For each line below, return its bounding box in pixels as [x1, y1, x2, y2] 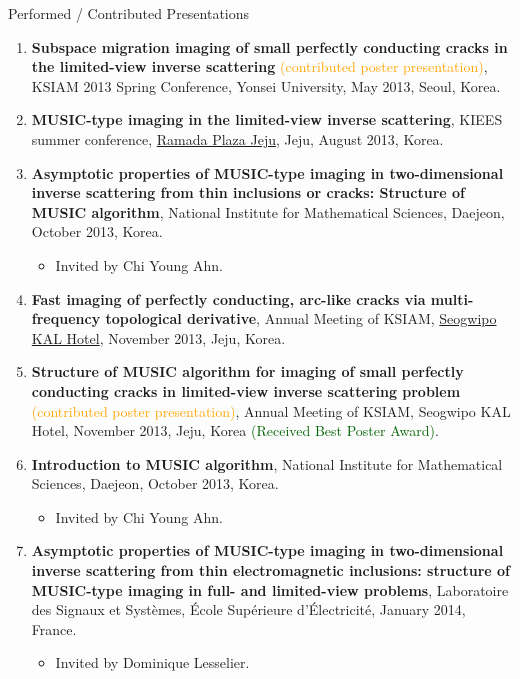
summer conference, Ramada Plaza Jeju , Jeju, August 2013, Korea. [31, 128, 444, 149]
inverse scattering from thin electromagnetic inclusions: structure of [31, 560, 511, 581]
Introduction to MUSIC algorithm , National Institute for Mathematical [31, 453, 503, 474]
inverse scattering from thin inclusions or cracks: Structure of [31, 182, 466, 203]
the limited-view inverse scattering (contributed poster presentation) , [31, 56, 488, 77]
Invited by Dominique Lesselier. [55, 652, 250, 673]
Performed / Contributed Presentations [8, 3, 250, 23]
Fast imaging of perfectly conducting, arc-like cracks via [31, 288, 426, 309]
